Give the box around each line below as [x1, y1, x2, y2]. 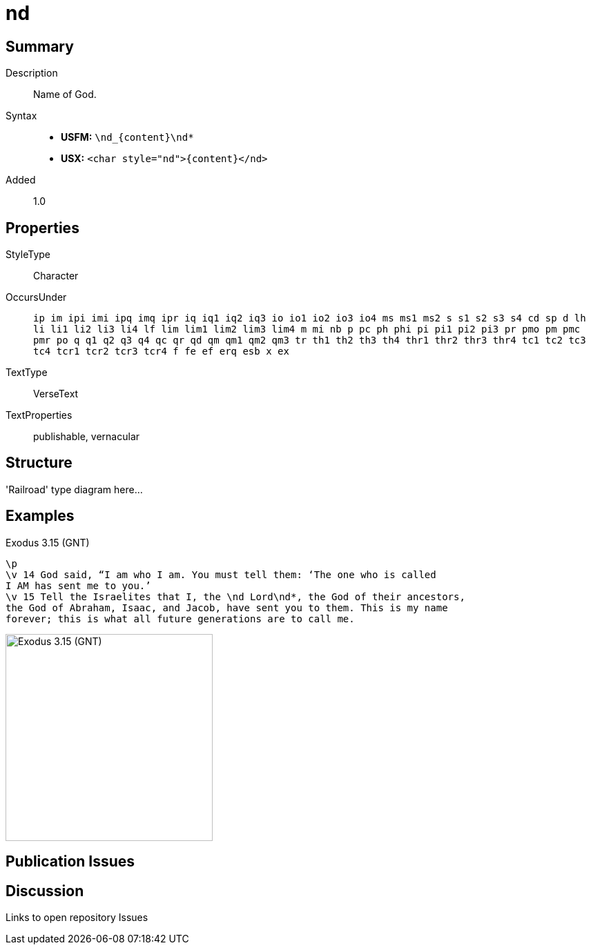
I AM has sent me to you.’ [6, 580, 151, 591]
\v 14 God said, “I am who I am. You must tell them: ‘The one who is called [6, 568, 436, 580]
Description [6, 67, 58, 79]
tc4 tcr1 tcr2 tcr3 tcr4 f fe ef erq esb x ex [33, 346, 289, 357]
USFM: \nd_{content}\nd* [61, 131, 194, 144]
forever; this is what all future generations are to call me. [6, 613, 355, 624]
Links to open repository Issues [6, 911, 148, 923]
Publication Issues [6, 853, 135, 871]
